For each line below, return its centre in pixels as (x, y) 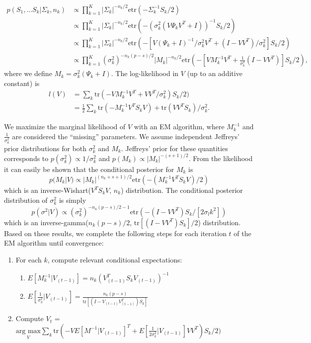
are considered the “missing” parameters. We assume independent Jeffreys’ (126, 136)
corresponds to (26, 158)
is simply (73, 200)
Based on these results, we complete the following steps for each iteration (115, 233)
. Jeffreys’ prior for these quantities (174, 148)
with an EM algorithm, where (179, 127)
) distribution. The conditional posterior (182, 190)
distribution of (26, 200)
